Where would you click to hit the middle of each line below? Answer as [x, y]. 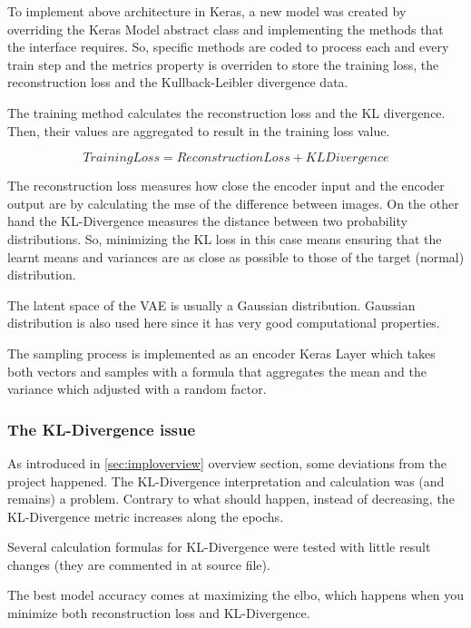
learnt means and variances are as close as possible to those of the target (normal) [236, 256]
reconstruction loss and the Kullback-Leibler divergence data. [178, 82]
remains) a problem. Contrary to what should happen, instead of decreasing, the [231, 499]
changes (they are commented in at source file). [139, 564]
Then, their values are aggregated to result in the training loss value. [199, 130]
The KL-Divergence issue [102, 429]
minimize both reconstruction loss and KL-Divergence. [159, 613]
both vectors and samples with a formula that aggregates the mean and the [217, 371]
